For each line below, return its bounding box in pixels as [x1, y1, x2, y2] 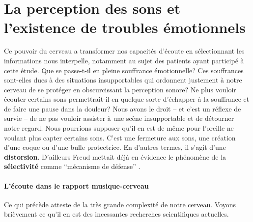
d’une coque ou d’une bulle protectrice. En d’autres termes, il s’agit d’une [4, 142, 226, 152]
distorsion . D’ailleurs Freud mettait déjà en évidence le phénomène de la [4, 151, 226, 162]
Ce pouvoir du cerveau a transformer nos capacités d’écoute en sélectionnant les [4, 46, 245, 56]
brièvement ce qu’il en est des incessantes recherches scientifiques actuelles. [4, 209, 229, 219]
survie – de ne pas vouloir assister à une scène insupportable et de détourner [4, 113, 234, 123]
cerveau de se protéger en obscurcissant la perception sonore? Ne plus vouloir [4, 84, 236, 94]
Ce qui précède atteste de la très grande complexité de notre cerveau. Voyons [4, 199, 236, 209]
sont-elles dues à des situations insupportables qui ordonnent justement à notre [4, 75, 242, 85]
